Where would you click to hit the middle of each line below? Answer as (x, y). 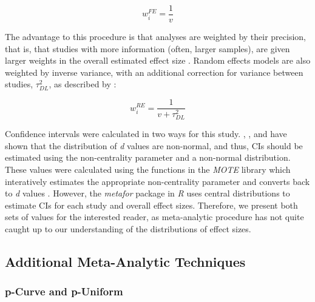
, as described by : (83, 84)
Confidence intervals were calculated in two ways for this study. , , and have (146, 134)
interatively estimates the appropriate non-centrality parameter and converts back (157, 181)
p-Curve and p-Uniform (64, 291)
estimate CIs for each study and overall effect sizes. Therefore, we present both (151, 205)
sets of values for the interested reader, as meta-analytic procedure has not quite (154, 217)
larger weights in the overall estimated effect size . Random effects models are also (158, 60)
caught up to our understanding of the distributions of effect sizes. (128, 228)
